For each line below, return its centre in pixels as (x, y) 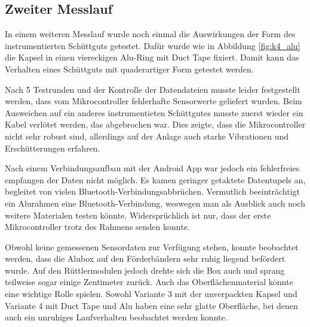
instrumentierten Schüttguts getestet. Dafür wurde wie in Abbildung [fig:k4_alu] (153, 45)
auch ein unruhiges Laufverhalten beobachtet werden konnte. (116, 317)
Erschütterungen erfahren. (53, 148)
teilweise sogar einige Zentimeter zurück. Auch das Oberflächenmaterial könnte (149, 282)
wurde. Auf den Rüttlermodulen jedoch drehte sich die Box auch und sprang (145, 270)
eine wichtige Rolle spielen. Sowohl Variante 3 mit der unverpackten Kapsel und (151, 294)
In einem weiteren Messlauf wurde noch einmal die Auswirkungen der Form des (150, 34)
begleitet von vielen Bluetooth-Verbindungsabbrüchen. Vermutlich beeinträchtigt (152, 191)
